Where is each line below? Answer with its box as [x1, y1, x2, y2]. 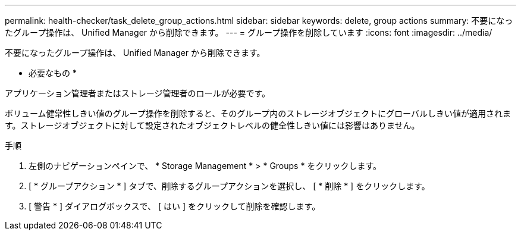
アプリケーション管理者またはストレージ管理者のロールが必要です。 [5, 88, 271, 98]
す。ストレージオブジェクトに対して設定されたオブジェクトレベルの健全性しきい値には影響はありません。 [5, 120, 420, 130]
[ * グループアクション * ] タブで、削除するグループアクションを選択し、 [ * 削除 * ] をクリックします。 [29, 181, 430, 191]
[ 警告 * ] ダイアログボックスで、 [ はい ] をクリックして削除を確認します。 [29, 201, 321, 211]
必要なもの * [29, 68, 77, 78]
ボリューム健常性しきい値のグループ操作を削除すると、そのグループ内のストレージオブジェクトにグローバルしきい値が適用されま [5, 108, 511, 118]
